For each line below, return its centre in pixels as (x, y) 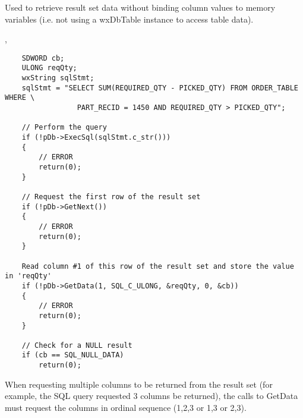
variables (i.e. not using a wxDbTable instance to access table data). (129, 19)
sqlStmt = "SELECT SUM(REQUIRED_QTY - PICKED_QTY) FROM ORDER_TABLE (160, 88)
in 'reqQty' (28, 276)
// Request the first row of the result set (111, 197)
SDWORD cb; (43, 58)
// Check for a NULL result (77, 345)
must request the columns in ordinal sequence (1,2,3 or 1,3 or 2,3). (126, 407)
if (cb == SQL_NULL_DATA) (73, 355)
